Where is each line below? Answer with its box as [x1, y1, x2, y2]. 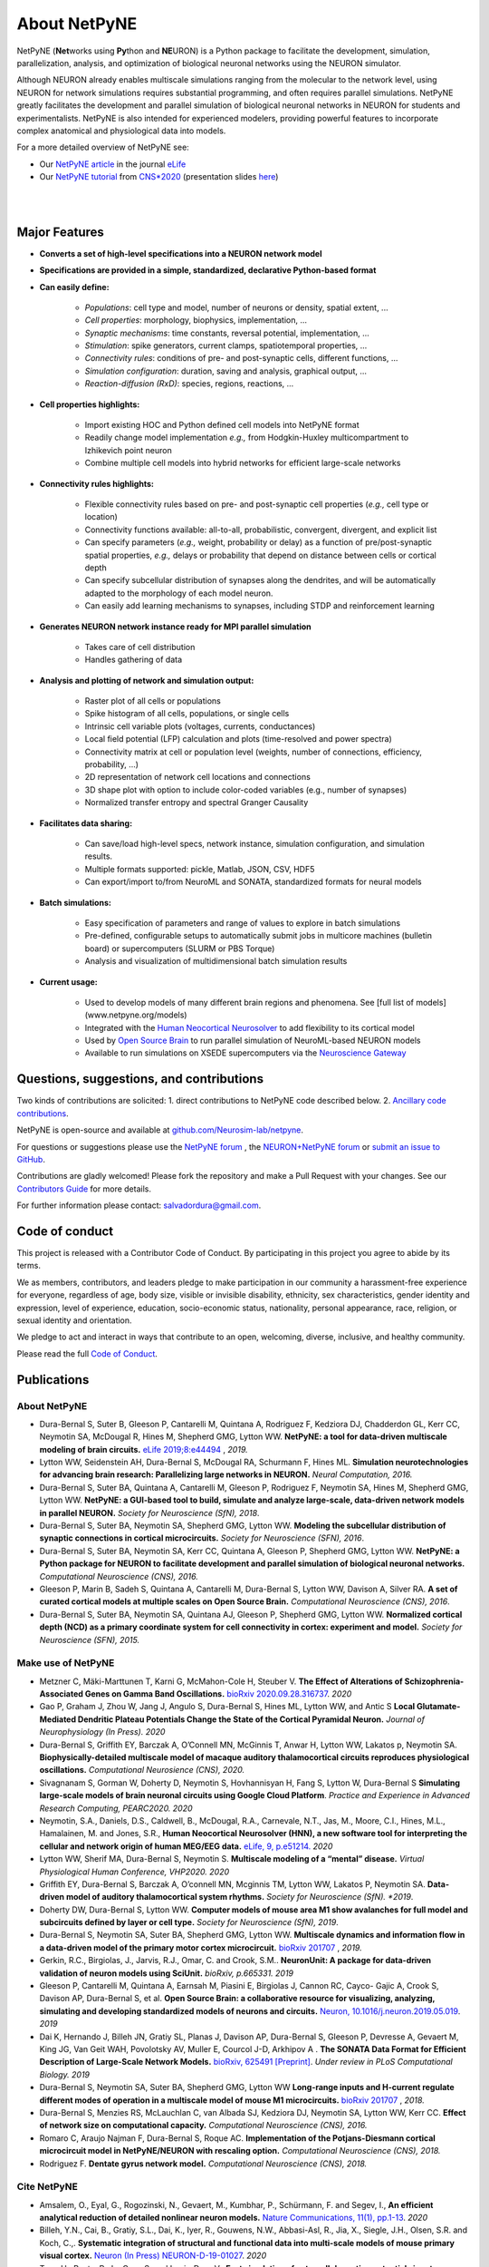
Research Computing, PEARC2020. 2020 [39, 1803, 194, 1814]
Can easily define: [39, 281, 110, 292]
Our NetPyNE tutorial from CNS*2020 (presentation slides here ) [39, 171, 279, 182]
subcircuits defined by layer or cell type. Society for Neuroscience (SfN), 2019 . [39, 1917, 339, 1928]
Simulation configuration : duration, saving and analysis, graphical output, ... [84, 365, 367, 376]
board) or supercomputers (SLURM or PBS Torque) [84, 943, 275, 954]
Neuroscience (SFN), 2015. [39, 1634, 140, 1645]
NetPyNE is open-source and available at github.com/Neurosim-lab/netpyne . [16, 1124, 303, 1135]
